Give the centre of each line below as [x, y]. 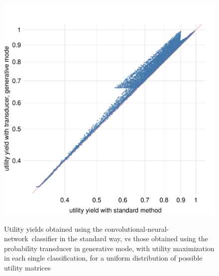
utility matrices [27, 267]
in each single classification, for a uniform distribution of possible [103, 258]
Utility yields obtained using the [53, 229]
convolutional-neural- [137, 229]
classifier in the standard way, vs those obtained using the [120, 238]
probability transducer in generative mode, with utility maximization [109, 248]
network [16, 238]
